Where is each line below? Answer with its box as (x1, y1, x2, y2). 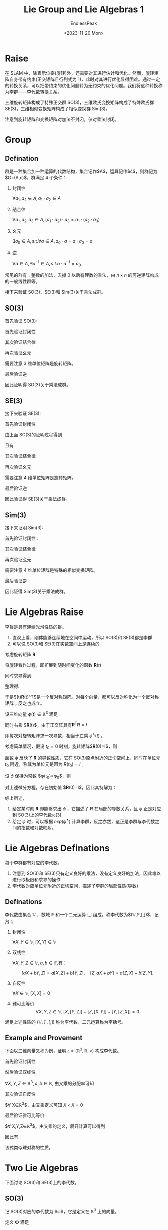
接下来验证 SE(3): (5, 410, 41, 417)
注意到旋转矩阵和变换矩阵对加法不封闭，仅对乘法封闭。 (5, 116, 119, 122)
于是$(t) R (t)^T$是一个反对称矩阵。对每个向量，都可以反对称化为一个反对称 (5, 694, 159, 700)
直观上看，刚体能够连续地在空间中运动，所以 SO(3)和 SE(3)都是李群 (12, 634, 152, 640)
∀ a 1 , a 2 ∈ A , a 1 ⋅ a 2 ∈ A (12, 195, 61, 202)
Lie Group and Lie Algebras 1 (23, 4, 144, 15)
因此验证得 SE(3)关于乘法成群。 (5, 496, 71, 502)
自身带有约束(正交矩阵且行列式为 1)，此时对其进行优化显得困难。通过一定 (9, 76, 160, 82)
